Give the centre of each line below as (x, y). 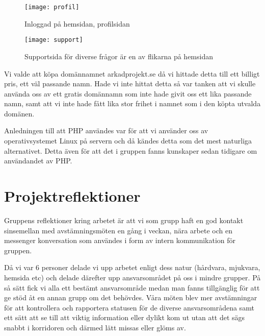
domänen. (19, 113)
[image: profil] (52, 7)
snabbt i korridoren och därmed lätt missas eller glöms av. (95, 327)
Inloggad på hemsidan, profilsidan (77, 23)
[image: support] (54, 40)
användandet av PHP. (38, 161)
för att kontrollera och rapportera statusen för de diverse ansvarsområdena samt (129, 307)
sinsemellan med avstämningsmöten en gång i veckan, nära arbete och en (118, 230)
